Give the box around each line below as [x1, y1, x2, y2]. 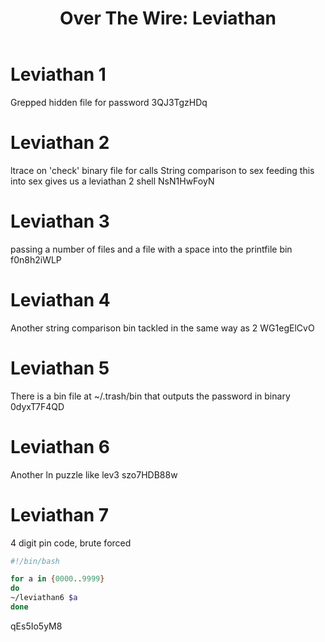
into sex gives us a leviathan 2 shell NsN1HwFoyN [10, 175, 215, 187]
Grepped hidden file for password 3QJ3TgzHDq [10, 96, 208, 108]
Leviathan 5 [10, 357, 110, 379]
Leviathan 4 [10, 289, 111, 311]
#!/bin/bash [10, 556, 60, 566]
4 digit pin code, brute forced [10, 537, 132, 549]
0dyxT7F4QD [10, 400, 65, 412]
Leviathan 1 [10, 63, 107, 86]
